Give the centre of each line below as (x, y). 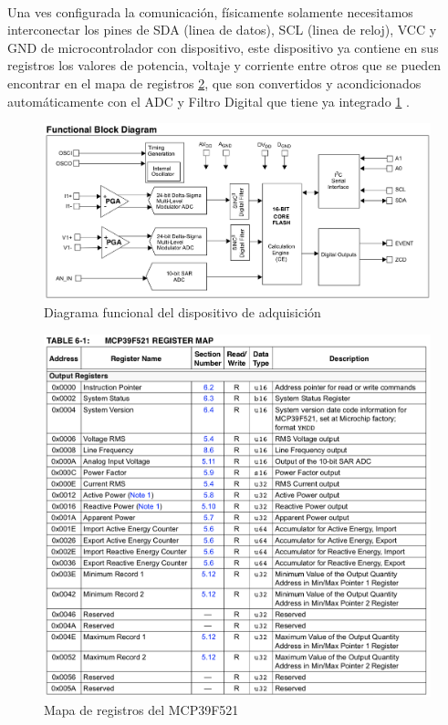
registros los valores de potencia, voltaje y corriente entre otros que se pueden (224, 65)
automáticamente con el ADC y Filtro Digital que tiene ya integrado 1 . (208, 101)
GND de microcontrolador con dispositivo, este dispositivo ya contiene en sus (223, 47)
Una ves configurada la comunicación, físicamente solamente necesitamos (210, 11)
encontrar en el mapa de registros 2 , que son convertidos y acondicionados (214, 83)
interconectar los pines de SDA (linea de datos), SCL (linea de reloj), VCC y (222, 30)
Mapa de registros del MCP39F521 (141, 709)
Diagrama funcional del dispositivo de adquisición (182, 312)
